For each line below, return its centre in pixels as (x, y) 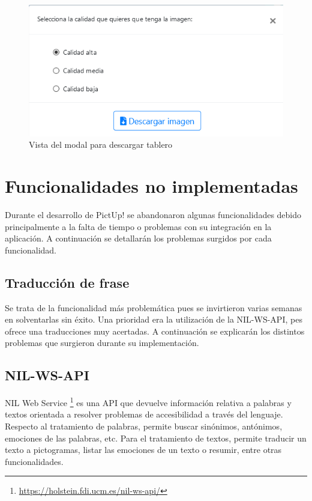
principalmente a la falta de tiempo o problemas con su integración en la (138, 226)
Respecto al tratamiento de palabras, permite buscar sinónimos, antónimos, (144, 426)
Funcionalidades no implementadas (151, 186)
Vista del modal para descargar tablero (101, 144)
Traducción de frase (67, 282)
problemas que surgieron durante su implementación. (102, 343)
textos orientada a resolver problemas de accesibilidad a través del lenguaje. (144, 414)
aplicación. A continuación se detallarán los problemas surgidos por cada (138, 238)
